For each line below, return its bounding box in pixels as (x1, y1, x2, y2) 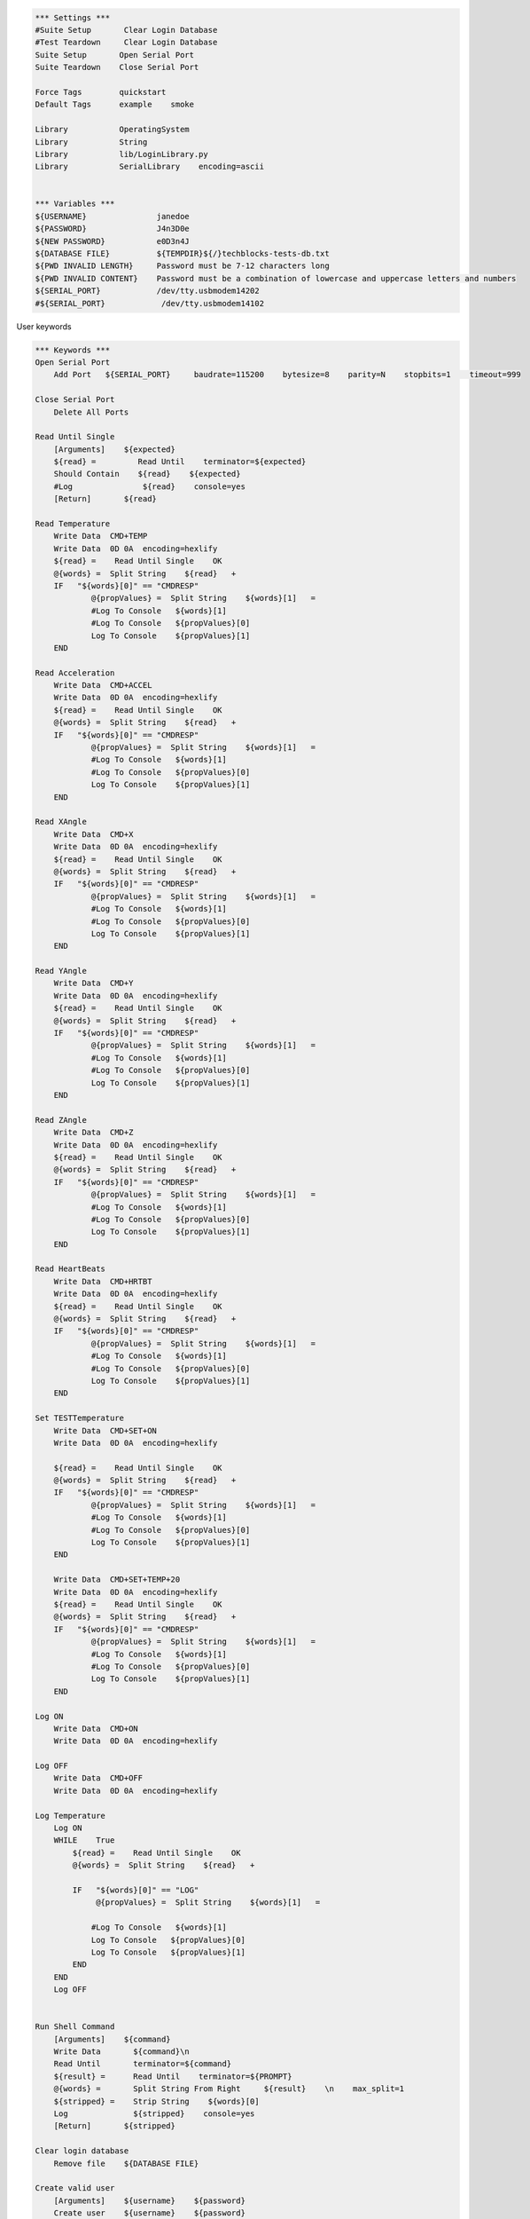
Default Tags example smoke (35, 99, 195, 110)
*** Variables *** (35, 199, 115, 209)
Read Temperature (35, 519, 111, 529)
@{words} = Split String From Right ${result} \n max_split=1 (53, 2084, 405, 2094)
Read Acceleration (35, 667, 115, 678)
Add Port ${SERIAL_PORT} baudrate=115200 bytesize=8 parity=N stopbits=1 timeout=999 (53, 369, 522, 380)
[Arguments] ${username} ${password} (53, 2195, 246, 2206)
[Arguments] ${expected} (53, 444, 176, 454)
